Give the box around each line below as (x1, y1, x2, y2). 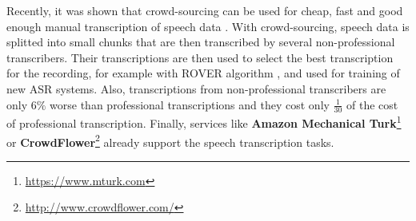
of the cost (346, 96, 398, 112)
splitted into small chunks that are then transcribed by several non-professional (6, 34, 395, 50)
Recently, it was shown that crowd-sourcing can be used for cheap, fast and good (6, 2, 403, 18)
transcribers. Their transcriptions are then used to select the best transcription (6, 49, 394, 65)
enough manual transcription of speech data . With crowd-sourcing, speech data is (6, 18, 410, 34)
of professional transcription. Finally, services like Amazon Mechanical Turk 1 (6, 112, 402, 132)
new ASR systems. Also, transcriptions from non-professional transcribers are (6, 80, 386, 97)
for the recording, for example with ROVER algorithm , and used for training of (6, 65, 400, 81)
